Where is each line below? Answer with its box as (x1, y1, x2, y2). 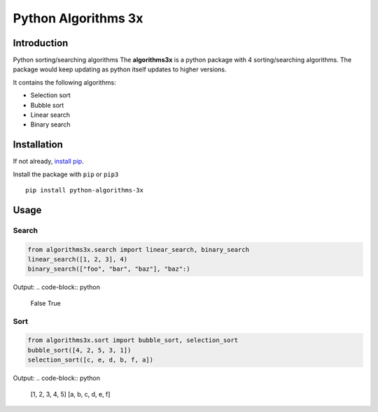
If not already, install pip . (13, 157, 84, 166)
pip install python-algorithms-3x (25, 186, 143, 194)
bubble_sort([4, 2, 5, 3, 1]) (27, 346, 132, 354)
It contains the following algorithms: (13, 78, 116, 87)
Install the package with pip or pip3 (13, 170, 119, 178)
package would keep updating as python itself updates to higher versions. (13, 65, 227, 73)
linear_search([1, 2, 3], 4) (27, 255, 128, 264)
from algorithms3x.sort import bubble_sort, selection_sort (27, 336, 239, 344)
